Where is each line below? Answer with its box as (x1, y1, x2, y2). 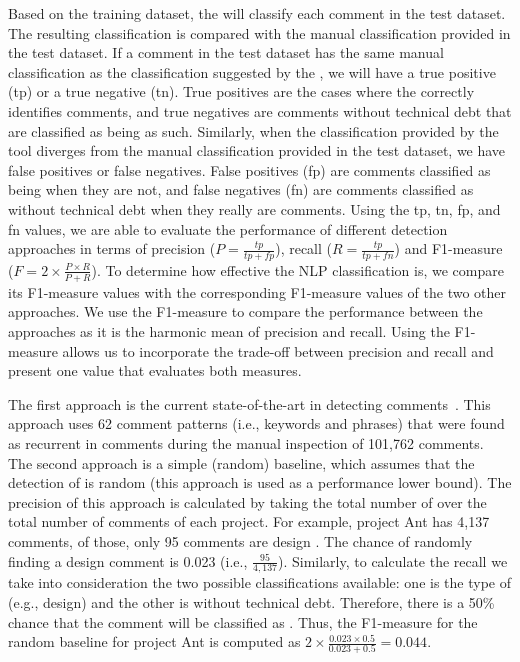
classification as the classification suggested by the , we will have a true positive (8, 61, 496, 82)
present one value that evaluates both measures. (8, 360, 302, 381)
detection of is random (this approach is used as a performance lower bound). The (8, 472, 512, 493)
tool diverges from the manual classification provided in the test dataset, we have (8, 140, 506, 161)
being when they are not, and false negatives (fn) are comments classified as (8, 179, 474, 200)
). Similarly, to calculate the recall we (277, 550, 508, 571)
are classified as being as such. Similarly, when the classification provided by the (8, 120, 499, 141)
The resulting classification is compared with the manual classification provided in (8, 22, 511, 43)
